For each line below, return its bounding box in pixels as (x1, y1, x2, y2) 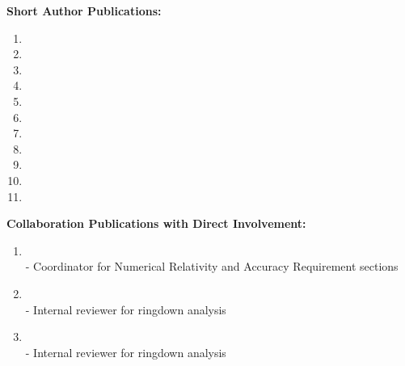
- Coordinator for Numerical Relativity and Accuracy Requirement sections (25, 258, 399, 275)
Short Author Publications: (6, 2, 162, 19)
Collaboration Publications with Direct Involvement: (6, 215, 306, 232)
